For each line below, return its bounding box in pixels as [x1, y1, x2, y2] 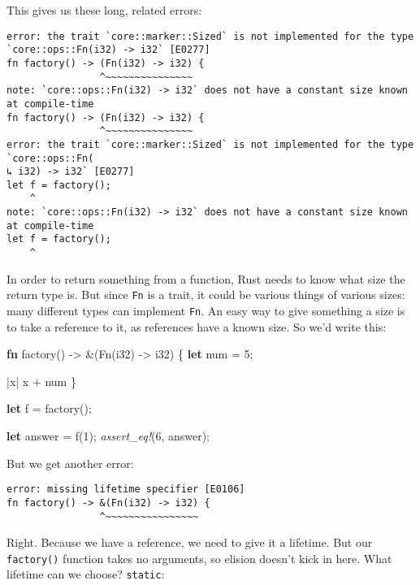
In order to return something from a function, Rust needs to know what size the [6, 270, 405, 287]
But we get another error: [6, 454, 134, 471]
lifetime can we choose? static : [6, 565, 165, 583]
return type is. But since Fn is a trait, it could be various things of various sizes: [6, 286, 405, 303]
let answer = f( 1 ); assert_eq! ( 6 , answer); [6, 427, 210, 444]
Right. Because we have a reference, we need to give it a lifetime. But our [6, 534, 373, 551]
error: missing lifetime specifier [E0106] [6, 483, 245, 496]
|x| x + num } [6, 372, 76, 389]
